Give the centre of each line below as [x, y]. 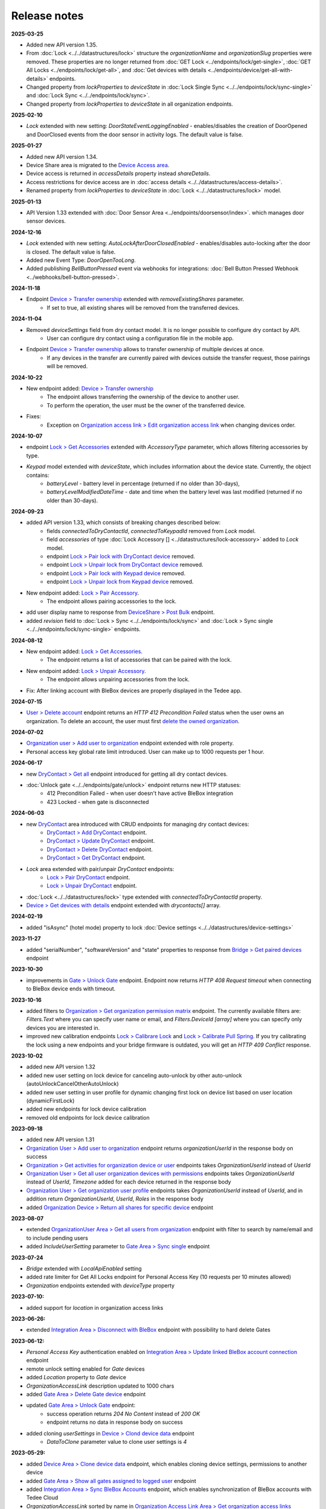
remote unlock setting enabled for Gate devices [85, 1369]
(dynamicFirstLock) [50, 1100]
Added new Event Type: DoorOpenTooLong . [81, 260]
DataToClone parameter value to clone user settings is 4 [117, 1441]
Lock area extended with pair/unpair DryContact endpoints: [100, 869]
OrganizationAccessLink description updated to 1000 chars [100, 1386]
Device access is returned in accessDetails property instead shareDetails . [118, 174]
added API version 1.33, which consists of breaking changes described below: [123, 523]
